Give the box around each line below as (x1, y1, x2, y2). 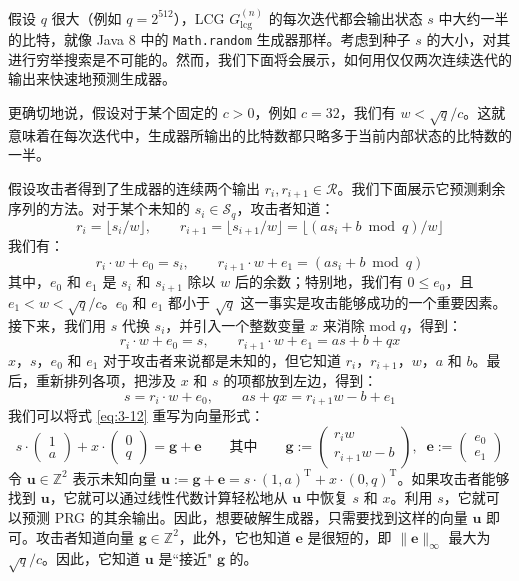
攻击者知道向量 (35, 526, 134, 547)
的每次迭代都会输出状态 (268, 7, 423, 28)
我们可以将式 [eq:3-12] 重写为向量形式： (8, 405, 265, 426)
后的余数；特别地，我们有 (234, 271, 403, 292)
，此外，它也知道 (178, 526, 291, 547)
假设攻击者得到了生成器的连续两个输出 (8, 178, 260, 199)
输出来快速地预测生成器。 (8, 68, 176, 89)
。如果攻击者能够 (397, 467, 510, 488)
